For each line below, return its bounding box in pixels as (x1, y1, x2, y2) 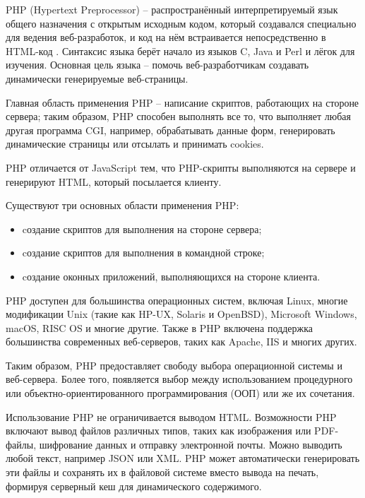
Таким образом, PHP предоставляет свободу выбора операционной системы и (6, 357, 342, 372)
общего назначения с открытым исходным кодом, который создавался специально (6, 16, 357, 30)
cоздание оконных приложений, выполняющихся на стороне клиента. (22, 268, 321, 283)
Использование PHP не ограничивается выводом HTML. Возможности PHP (6, 409, 337, 424)
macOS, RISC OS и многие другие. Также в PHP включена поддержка (6, 320, 313, 335)
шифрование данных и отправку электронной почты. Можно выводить (39, 437, 342, 451)
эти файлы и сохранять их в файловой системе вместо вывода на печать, (6, 465, 319, 480)
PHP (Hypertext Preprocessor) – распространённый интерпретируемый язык (6, 2, 338, 16)
